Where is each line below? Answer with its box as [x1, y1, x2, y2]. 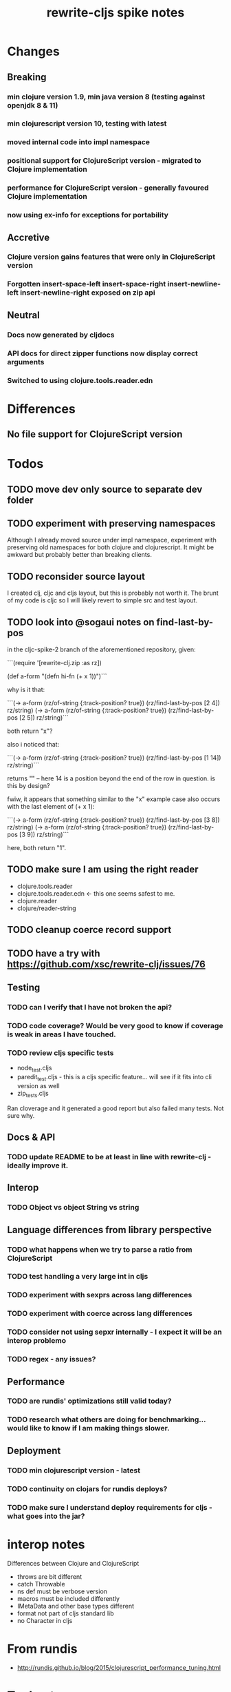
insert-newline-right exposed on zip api [19, 288, 156, 297]
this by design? [7, 782, 50, 790]
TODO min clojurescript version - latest [7, 1465, 141, 1475]
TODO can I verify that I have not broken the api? [7, 1003, 173, 1012]
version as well [16, 1081, 60, 1090]
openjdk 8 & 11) [7, 100, 58, 110]
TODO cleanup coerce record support [7, 924, 172, 936]
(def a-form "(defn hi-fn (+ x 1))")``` [7, 672, 108, 680]
